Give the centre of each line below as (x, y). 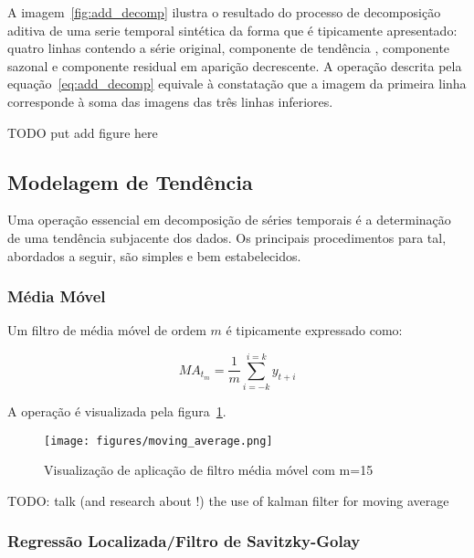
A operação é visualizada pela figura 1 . (117, 411)
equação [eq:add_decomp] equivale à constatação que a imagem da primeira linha (237, 84)
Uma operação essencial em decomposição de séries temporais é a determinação (229, 220)
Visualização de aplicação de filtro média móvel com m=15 (209, 470)
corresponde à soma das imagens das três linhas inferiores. (170, 101)
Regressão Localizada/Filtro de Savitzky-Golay (184, 541)
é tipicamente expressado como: (314, 330)
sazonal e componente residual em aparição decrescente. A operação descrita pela (235, 65)
